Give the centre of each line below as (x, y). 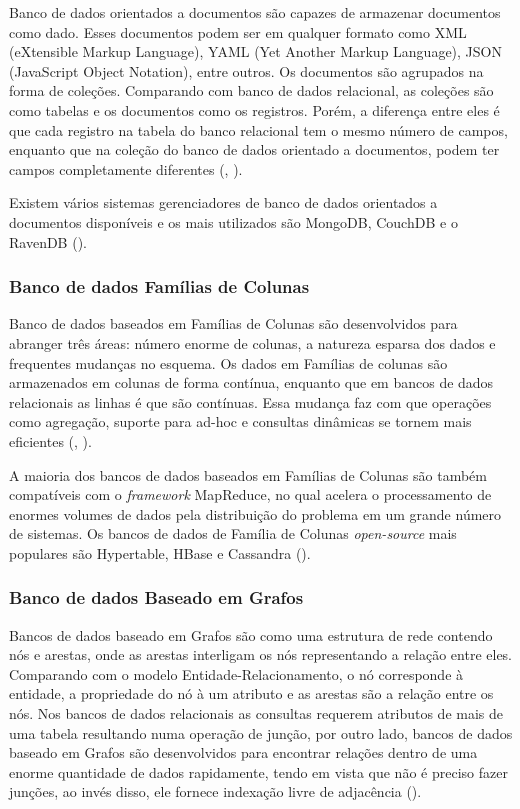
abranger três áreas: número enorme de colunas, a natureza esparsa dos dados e (252, 342)
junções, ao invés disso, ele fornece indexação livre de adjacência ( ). (215, 791)
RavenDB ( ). (48, 241)
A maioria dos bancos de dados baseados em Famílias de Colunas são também (248, 474)
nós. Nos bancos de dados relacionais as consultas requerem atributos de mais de (256, 713)
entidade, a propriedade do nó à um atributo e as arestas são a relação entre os (251, 693)
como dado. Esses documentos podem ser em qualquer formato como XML (238, 31)
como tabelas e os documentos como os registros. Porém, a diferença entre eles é (254, 109)
